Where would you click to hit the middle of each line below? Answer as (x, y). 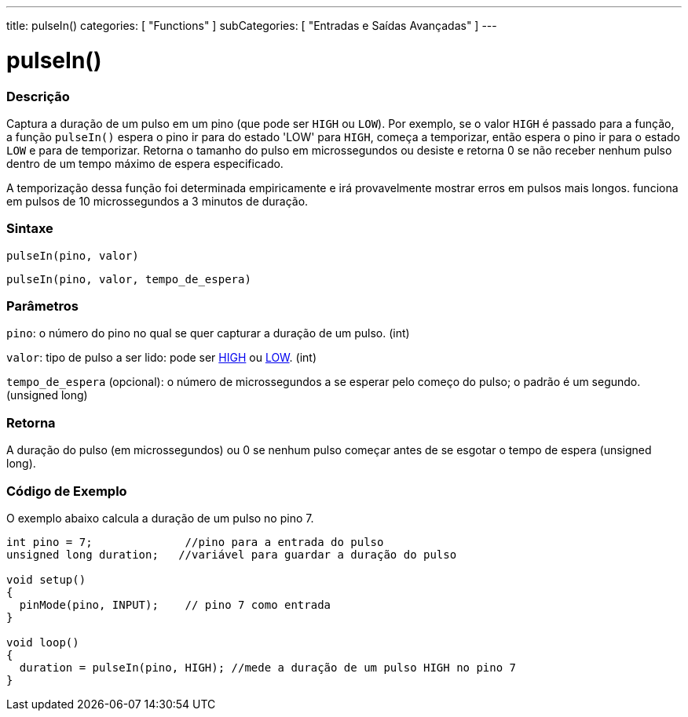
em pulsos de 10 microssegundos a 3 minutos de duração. (157, 201)
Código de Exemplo (67, 491)
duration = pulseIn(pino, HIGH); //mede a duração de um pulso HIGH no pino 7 (268, 667)
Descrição (38, 96)
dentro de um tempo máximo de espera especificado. (145, 163)
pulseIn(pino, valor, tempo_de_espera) (129, 279)
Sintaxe (30, 229)
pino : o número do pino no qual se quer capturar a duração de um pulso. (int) (208, 333)
